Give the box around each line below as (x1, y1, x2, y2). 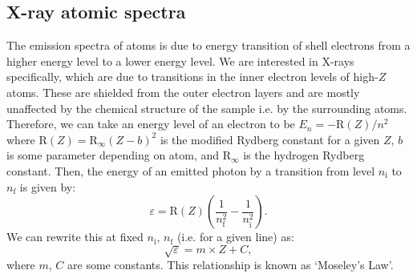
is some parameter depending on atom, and (6, 147, 220, 163)
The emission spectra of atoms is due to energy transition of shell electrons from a (6, 37, 411, 54)
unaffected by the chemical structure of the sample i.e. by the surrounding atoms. (6, 99, 407, 116)
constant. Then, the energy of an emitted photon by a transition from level (6, 162, 375, 179)
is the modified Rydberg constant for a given (160, 131, 380, 147)
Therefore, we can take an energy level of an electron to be (6, 115, 295, 132)
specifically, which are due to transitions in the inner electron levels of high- (6, 68, 379, 85)
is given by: (19, 178, 76, 195)
